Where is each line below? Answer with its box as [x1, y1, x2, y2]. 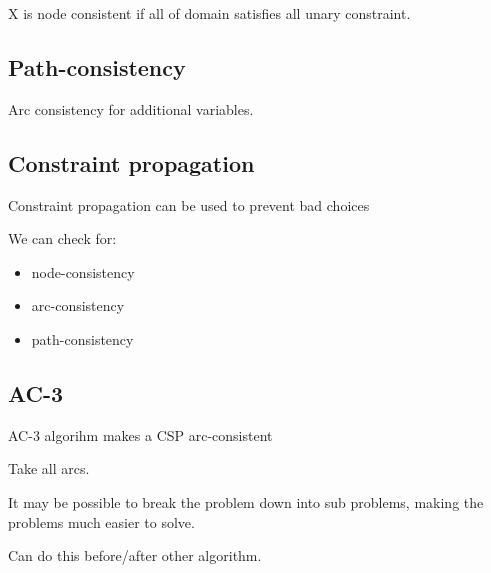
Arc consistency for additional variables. [8, 98, 254, 119]
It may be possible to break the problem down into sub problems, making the [8, 491, 484, 512]
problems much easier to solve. [8, 511, 195, 532]
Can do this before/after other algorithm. [8, 545, 262, 566]
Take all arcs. [8, 458, 90, 479]
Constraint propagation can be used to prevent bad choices [8, 194, 370, 215]
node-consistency [31, 261, 135, 282]
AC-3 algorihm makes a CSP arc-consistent [8, 424, 273, 445]
